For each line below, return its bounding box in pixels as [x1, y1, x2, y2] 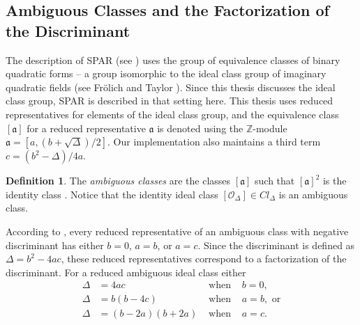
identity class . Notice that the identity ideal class [6, 187, 218, 201]
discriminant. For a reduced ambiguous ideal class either [6, 264, 246, 279]
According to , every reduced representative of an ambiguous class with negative [6, 223, 349, 238]
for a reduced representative [27, 120, 146, 135]
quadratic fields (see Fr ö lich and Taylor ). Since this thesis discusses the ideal [6, 79, 336, 94]
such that [255, 173, 295, 188]
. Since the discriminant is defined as [197, 237, 355, 252]
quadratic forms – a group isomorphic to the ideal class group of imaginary [6, 66, 327, 81]
